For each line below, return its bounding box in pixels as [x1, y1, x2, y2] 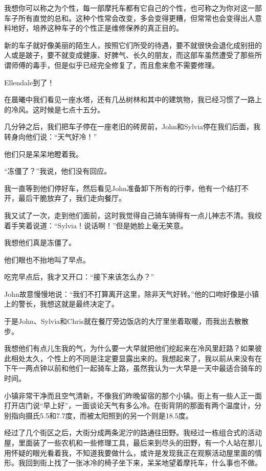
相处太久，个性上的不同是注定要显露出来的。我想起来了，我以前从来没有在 [11, 352, 262, 363]
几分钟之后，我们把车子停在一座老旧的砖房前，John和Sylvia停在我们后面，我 [4, 121, 261, 132]
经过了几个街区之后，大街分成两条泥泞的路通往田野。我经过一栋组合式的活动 [4, 427, 262, 438]
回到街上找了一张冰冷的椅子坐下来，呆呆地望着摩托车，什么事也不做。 [25, 457, 262, 468]
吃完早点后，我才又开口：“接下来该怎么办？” [4, 271, 154, 282]
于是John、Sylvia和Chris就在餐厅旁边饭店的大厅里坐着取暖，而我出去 [4, 316, 234, 326]
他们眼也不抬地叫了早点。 [4, 254, 90, 265]
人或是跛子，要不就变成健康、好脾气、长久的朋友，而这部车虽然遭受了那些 [4, 50, 255, 60]
